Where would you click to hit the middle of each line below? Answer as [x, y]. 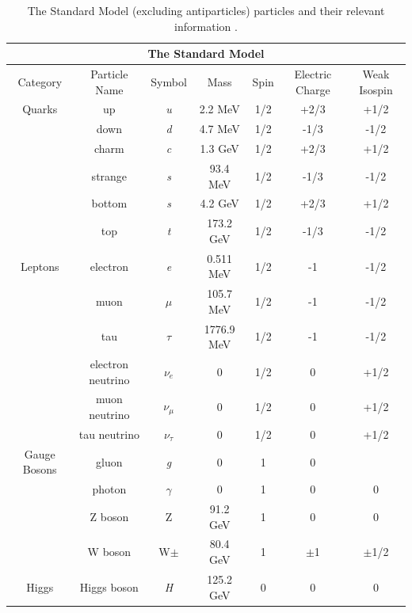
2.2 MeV [219, 109]
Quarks [40, 109]
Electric [313, 74]
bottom [109, 203]
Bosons [40, 469]
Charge [313, 89]
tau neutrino [109, 434]
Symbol [169, 81]
